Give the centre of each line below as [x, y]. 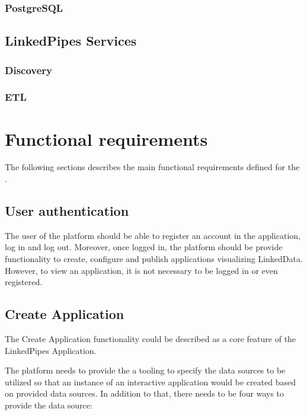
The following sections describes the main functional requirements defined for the [152, 167]
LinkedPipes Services [71, 41]
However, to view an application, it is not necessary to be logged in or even [141, 270]
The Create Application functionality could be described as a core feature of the [151, 339]
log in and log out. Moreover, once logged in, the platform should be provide [144, 247]
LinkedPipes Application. [51, 350]
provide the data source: [49, 405]
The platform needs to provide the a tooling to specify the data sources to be [145, 370]
